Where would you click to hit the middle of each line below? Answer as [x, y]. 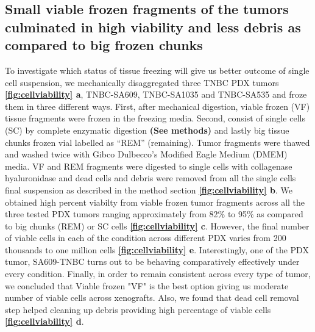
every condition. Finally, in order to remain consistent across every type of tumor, [158, 274]
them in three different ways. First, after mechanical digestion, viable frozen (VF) [157, 106]
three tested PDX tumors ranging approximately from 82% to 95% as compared [154, 214]
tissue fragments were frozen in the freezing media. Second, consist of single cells [155, 118]
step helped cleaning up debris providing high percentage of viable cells [138, 309]
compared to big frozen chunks [104, 45]
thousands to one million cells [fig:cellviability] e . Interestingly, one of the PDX [157, 249]
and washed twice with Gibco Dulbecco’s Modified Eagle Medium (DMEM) [146, 154]
